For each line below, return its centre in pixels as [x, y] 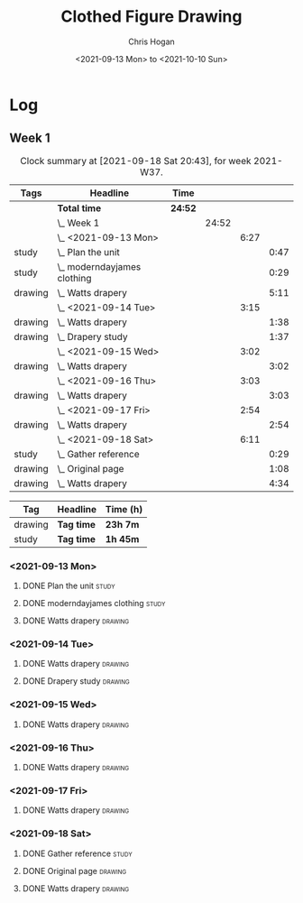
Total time [79, 207]
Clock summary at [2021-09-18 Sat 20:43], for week [136, 161]
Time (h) [124, 509]
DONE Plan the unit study [69, 586]
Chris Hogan [151, 41]
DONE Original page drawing [74, 871]
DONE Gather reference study [77, 853]
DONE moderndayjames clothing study [94, 604]
